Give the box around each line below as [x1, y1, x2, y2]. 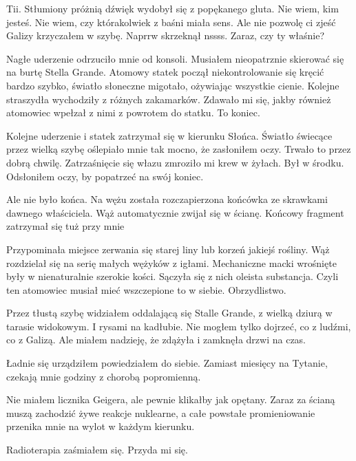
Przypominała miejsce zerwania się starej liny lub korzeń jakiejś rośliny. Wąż [6, 242, 330, 256]
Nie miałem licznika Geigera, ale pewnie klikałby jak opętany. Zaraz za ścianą [6, 392, 335, 407]
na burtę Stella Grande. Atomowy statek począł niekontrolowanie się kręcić [6, 65, 324, 79]
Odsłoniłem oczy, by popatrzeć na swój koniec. [6, 169, 204, 183]
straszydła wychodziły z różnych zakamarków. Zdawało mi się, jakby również [6, 92, 331, 106]
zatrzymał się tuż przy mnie [6, 219, 125, 233]
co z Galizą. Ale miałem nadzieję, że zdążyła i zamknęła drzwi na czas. [6, 332, 306, 347]
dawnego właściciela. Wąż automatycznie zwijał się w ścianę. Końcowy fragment [6, 205, 344, 219]
